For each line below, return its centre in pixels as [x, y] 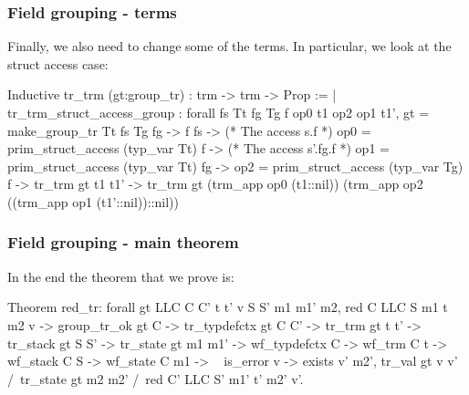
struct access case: [58, 63]
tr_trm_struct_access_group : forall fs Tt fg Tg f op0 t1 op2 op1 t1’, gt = [219, 112]
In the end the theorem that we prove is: [121, 276]
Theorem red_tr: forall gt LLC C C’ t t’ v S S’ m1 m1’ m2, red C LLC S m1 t [228, 307]
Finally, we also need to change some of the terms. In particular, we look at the [229, 46]
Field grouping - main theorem [123, 242]
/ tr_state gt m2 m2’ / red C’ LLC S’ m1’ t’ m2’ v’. [156, 378]
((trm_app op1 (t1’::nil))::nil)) [93, 201]
